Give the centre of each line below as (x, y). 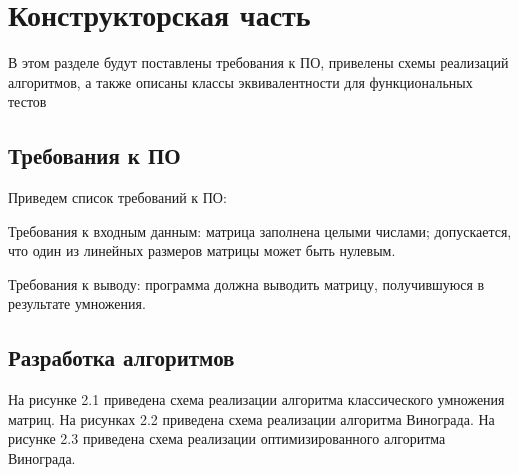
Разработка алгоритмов (121, 357)
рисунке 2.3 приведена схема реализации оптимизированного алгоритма (227, 438)
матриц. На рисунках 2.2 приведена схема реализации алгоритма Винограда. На (251, 418)
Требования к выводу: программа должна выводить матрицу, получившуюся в (246, 283)
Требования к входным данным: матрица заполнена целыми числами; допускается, (260, 230)
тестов (27, 101)
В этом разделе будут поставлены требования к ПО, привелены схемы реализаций (258, 62)
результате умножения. (77, 303)
